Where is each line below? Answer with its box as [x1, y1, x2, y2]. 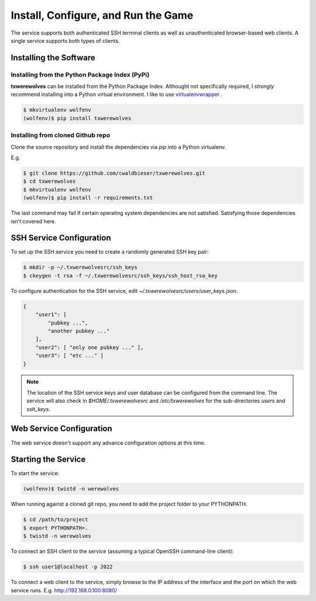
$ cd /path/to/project [23, 516, 88, 523]
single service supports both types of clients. [11, 37, 120, 44]
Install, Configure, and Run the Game [11, 9, 194, 22]
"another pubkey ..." [47, 327, 110, 334]
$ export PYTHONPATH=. [23, 524, 88, 531]
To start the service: [11, 470, 60, 477]
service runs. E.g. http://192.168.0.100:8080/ [11, 586, 117, 594]
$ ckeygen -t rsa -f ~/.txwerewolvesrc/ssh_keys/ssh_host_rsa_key [23, 272, 218, 279]
